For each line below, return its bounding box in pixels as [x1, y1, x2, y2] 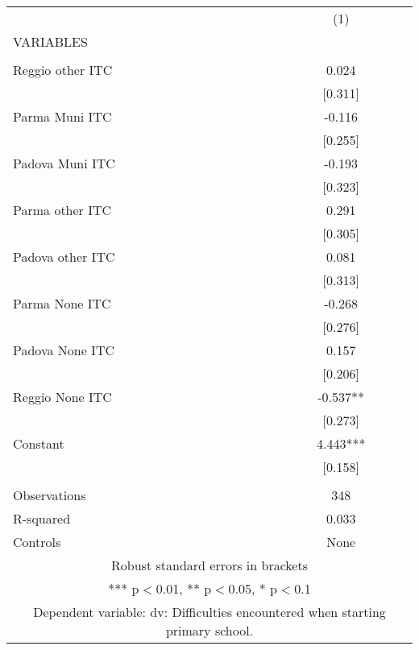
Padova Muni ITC [13, 154, 115, 172]
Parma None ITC [13, 294, 111, 313]
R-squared [13, 509, 71, 528]
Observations [13, 486, 86, 504]
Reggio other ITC [13, 60, 113, 79]
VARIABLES [13, 32, 88, 51]
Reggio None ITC [13, 387, 112, 406]
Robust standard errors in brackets [111, 556, 308, 574]
